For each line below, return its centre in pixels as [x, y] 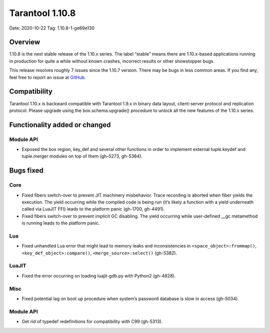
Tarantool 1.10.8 [42, 13]
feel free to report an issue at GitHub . [47, 77]
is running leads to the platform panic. [61, 223]
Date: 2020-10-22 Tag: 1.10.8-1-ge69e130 [52, 28]
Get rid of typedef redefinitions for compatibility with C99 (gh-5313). [92, 321]
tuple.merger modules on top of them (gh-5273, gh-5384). [82, 156]
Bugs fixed [26, 171]
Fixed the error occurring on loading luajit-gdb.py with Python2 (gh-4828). [99, 275]
